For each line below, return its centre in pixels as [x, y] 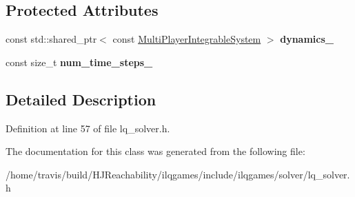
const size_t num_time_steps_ [79, 62]
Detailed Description [81, 99]
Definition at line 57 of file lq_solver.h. [88, 128]
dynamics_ [307, 39]
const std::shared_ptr [51, 39]
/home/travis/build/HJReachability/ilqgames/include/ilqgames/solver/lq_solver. [178, 174]
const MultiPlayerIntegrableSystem [187, 39]
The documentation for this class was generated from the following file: [155, 151]
